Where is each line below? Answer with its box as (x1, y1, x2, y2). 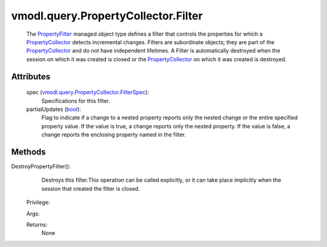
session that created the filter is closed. (41, 185, 140, 192)
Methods (11, 147, 46, 157)
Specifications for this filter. (41, 97, 110, 104)
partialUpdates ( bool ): (26, 105, 81, 113)
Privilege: (26, 199, 50, 206)
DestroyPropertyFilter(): (11, 162, 71, 170)
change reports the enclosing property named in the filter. (41, 131, 186, 139)
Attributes (11, 71, 51, 82)
